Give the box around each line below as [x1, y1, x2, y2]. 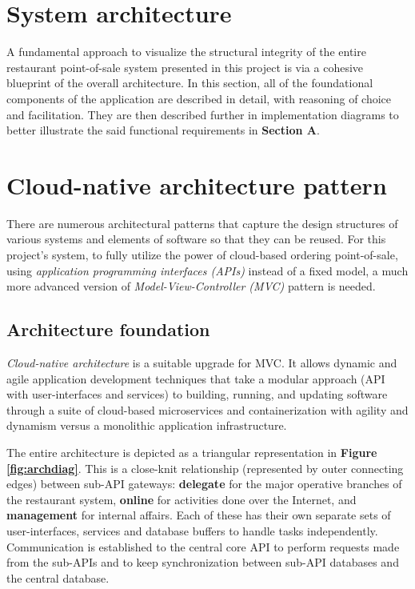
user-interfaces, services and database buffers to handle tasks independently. [6, 522, 378, 539]
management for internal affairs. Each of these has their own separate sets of [6, 507, 391, 523]
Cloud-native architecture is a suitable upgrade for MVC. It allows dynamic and [6, 354, 397, 371]
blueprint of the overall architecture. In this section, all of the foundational [6, 74, 373, 91]
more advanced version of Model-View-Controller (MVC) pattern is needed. [6, 278, 376, 294]
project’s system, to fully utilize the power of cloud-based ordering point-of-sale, [6, 246, 398, 262]
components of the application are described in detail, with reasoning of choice [6, 90, 392, 106]
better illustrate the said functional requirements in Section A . [6, 122, 320, 138]
